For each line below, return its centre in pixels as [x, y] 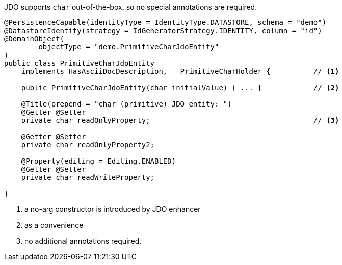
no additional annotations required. [83, 241]
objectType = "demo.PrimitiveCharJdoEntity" [129, 47]
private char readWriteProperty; [88, 177]
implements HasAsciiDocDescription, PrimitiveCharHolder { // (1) [180, 71]
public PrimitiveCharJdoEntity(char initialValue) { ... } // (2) [180, 88]
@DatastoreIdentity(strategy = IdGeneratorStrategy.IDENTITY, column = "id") [163, 31]
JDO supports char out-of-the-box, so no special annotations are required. [131, 7]
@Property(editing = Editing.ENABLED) [99, 161]
